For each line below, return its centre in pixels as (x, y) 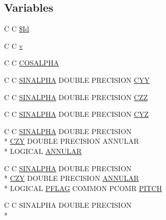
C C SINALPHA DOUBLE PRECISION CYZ (76, 114)
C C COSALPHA (32, 63)
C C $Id (17, 29)
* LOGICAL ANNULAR (43, 151)
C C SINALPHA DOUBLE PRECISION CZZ (76, 97)
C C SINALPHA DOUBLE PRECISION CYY (77, 80)
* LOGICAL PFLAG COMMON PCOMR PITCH (83, 188)
